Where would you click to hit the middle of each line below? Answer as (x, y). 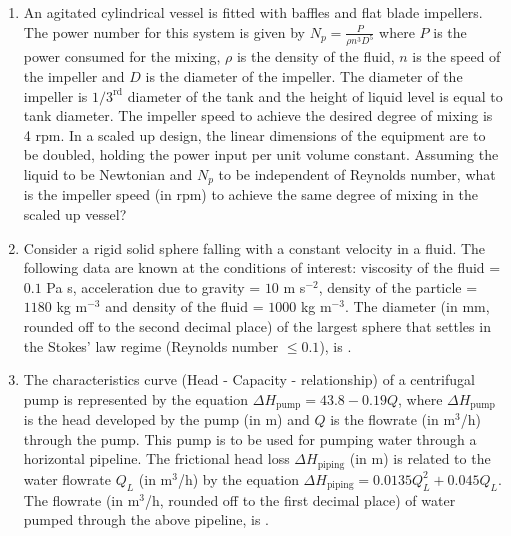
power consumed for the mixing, (122, 56)
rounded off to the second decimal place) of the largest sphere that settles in (257, 326)
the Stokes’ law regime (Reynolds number (151, 345)
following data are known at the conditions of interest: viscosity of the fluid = (262, 267)
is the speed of (456, 56)
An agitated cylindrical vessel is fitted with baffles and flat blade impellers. (253, 12)
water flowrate (67, 478)
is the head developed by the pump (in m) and (166, 419)
